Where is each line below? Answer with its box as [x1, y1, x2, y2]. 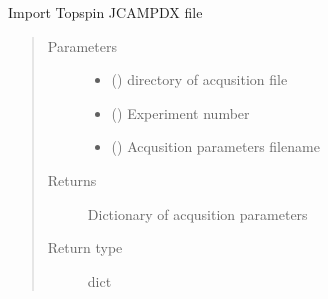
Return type [47, 237, 123, 258]
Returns [47, 169, 97, 190]
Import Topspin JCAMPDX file [8, 2, 203, 22]
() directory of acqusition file [111, 69, 288, 90]
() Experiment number [111, 102, 250, 123]
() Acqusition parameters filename [111, 136, 320, 157]
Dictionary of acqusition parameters [87, 203, 308, 224]
